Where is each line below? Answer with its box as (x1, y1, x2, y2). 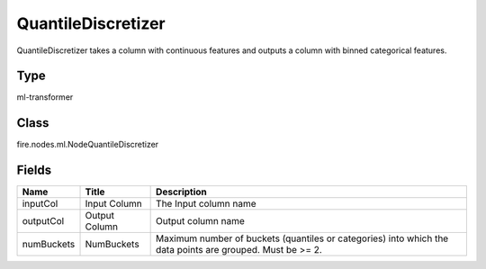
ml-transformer (16, 92, 74, 103)
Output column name (156, 215, 245, 228)
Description (156, 185, 207, 198)
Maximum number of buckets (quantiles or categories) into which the (156, 232, 449, 245)
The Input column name (156, 198, 256, 211)
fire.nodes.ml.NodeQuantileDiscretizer (16, 139, 159, 150)
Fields (16, 163, 52, 178)
